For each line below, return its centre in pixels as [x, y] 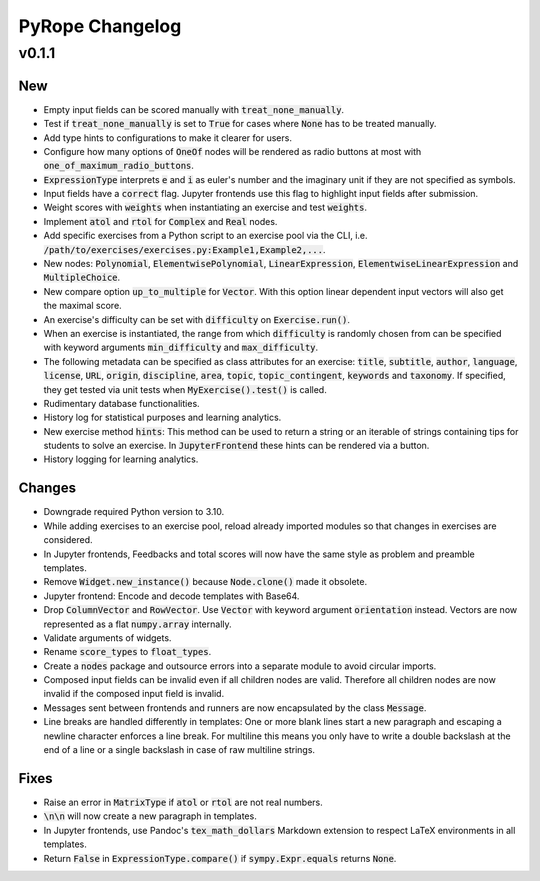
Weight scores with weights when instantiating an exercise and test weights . [205, 207]
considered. [68, 540]
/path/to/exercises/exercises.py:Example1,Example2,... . [184, 249]
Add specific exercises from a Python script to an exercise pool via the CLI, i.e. [206, 236]
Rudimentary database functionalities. [121, 403]
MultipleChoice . [82, 277]
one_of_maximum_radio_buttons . [119, 166]
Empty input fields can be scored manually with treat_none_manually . [194, 109]
